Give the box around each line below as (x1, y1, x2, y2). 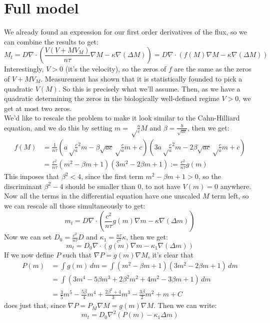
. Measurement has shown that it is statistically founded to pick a (40, 73, 242, 83)
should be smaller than (65, 180, 135, 191)
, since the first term (81, 171, 143, 181)
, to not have (141, 180, 180, 191)
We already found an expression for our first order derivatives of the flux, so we (4, 26, 247, 37)
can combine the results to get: (4, 36, 98, 46)
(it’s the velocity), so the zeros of (65, 63, 166, 74)
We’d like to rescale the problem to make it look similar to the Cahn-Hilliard (4, 112, 240, 123)
